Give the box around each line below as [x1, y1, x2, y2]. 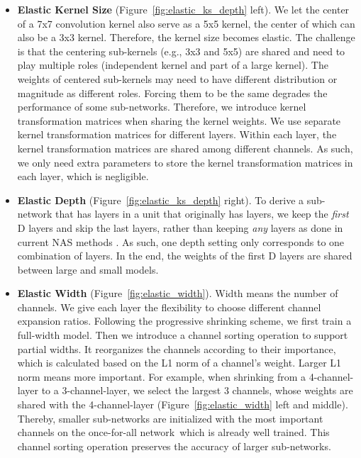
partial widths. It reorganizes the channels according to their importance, [17, 341, 336, 356]
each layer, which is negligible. [17, 169, 149, 184]
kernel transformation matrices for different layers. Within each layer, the [17, 127, 337, 142]
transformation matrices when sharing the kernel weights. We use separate [17, 113, 341, 128]
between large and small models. [17, 262, 159, 277]
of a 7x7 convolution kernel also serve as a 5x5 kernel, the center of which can [17, 16, 355, 30]
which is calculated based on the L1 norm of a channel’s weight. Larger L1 [17, 355, 342, 370]
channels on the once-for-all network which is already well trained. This [17, 425, 330, 440]
